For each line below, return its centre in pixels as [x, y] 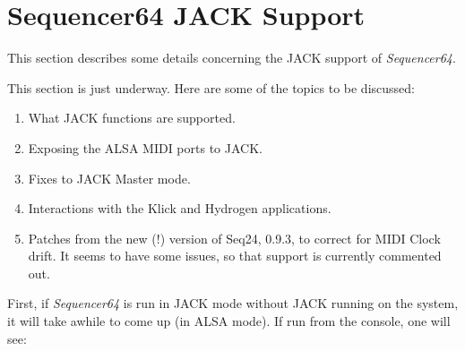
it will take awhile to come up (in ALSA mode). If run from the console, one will [229, 321]
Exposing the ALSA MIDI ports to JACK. [145, 147]
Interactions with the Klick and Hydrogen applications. [180, 208]
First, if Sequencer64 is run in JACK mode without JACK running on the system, [233, 303]
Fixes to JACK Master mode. [109, 178]
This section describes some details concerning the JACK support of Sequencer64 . [232, 58]
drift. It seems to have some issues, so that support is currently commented [235, 256]
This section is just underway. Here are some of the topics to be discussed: [211, 87]
